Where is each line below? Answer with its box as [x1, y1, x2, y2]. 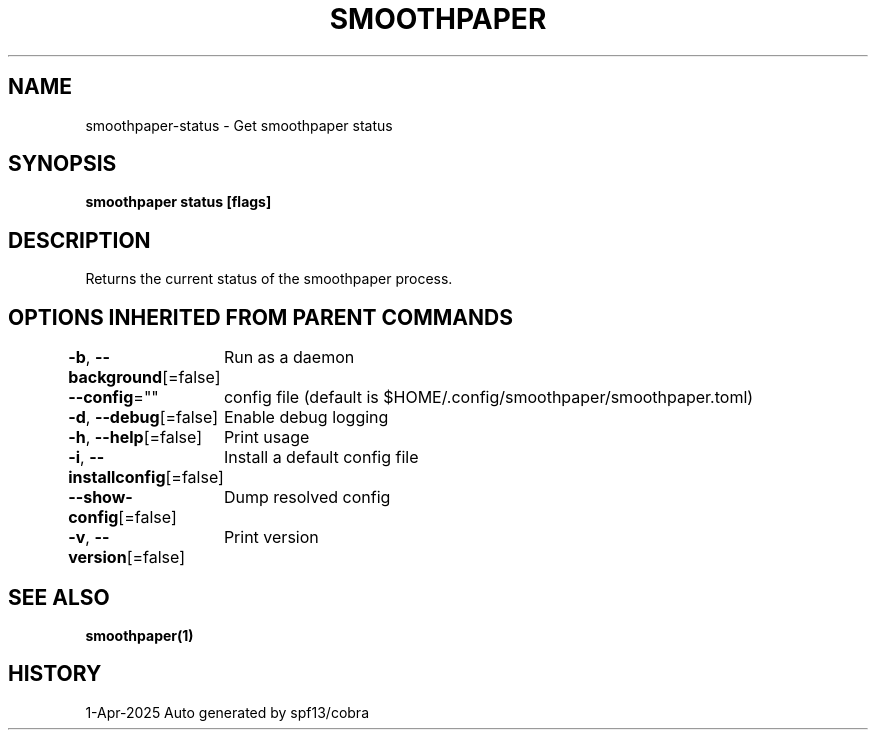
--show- [68, 487, 133, 508]
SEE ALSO [8, 584, 110, 610]
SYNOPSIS [8, 151, 117, 177]
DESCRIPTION [8, 227, 151, 253]
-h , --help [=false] [68, 427, 203, 448]
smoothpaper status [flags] [85, 193, 272, 211]
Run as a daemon [223, 347, 355, 368]
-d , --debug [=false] [68, 407, 219, 428]
